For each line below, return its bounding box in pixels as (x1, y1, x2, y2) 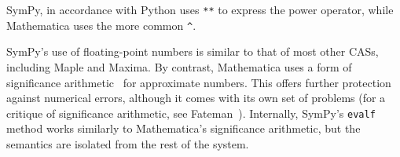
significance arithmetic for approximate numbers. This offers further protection (6, 74, 391, 90)
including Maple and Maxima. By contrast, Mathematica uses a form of (6, 58, 352, 75)
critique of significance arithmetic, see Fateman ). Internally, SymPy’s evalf (6, 104, 376, 121)
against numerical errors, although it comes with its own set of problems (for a (6, 89, 386, 106)
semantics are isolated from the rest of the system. (6, 135, 249, 152)
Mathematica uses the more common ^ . (6, 16, 196, 33)
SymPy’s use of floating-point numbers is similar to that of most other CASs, (6, 43, 379, 60)
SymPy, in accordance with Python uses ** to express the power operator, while (6, 2, 394, 17)
